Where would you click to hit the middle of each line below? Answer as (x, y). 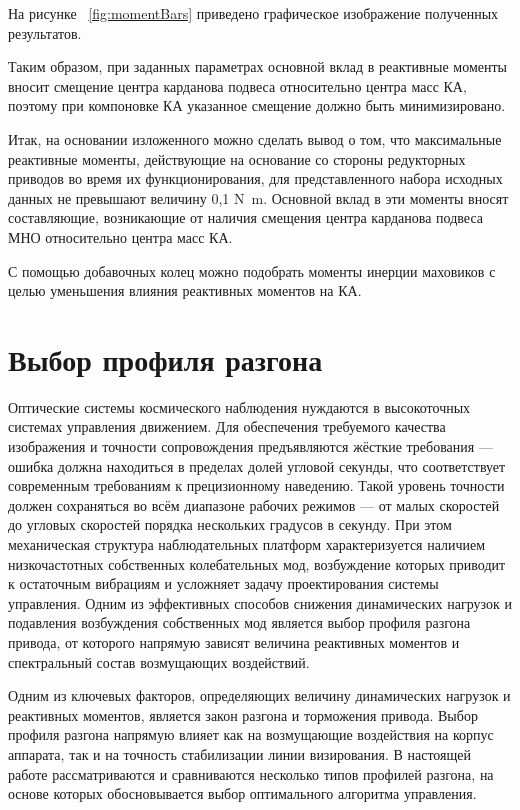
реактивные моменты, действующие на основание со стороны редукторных (237, 158)
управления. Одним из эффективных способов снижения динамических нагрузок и (260, 602)
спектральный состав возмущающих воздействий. (159, 661)
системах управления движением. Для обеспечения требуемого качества (227, 426)
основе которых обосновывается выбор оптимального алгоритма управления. (242, 793)
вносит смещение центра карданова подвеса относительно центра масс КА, (237, 85)
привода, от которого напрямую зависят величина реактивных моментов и (234, 641)
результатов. (45, 32)
